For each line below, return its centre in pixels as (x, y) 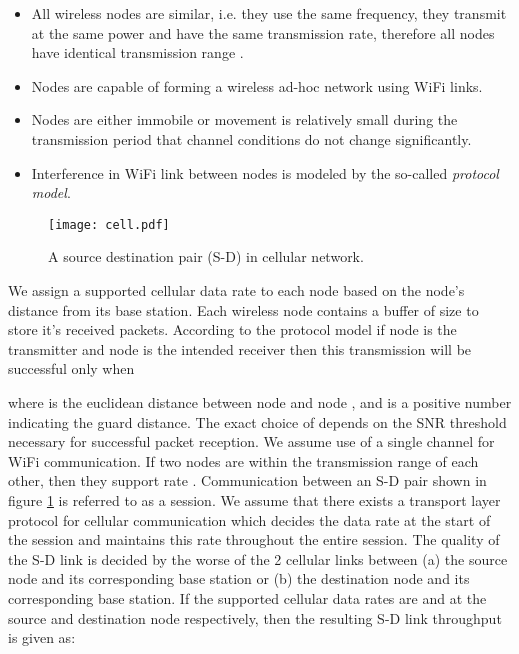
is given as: (42, 637)
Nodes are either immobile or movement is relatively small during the (244, 119)
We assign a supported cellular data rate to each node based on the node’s (236, 290)
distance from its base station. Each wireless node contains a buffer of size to (243, 309)
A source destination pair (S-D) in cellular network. (206, 256)
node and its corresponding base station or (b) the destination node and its (239, 578)
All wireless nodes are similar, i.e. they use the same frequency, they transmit (269, 13)
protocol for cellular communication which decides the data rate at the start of (249, 519)
